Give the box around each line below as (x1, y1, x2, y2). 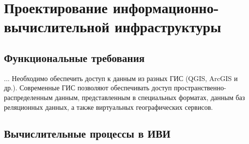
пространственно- (174, 82, 227, 93)
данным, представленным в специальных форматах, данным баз (55, 92, 245, 102)
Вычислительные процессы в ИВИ (4, 125, 171, 141)
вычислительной (4, 17, 110, 37)
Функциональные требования (4, 50, 145, 65)
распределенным (4, 92, 53, 102)
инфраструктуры (114, 17, 221, 37)
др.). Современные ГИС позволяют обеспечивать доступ (4, 82, 172, 93)
